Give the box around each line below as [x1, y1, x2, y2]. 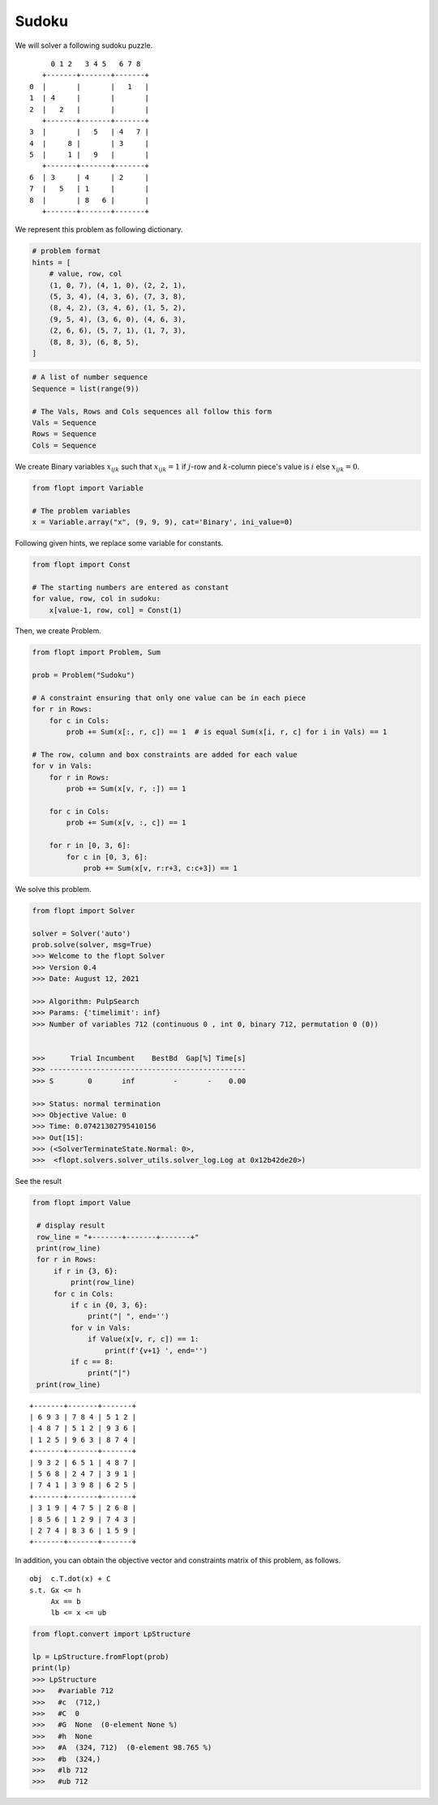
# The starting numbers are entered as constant [32, 582, 230, 592]
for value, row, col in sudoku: [32, 594, 161, 603]
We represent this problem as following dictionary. [15, 225, 183, 234]
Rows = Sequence [32, 430, 97, 439]
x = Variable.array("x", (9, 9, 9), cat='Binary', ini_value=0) [32, 517, 294, 526]
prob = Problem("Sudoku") [32, 671, 135, 680]
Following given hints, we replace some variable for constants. [15, 538, 224, 547]
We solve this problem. [15, 884, 92, 894]
